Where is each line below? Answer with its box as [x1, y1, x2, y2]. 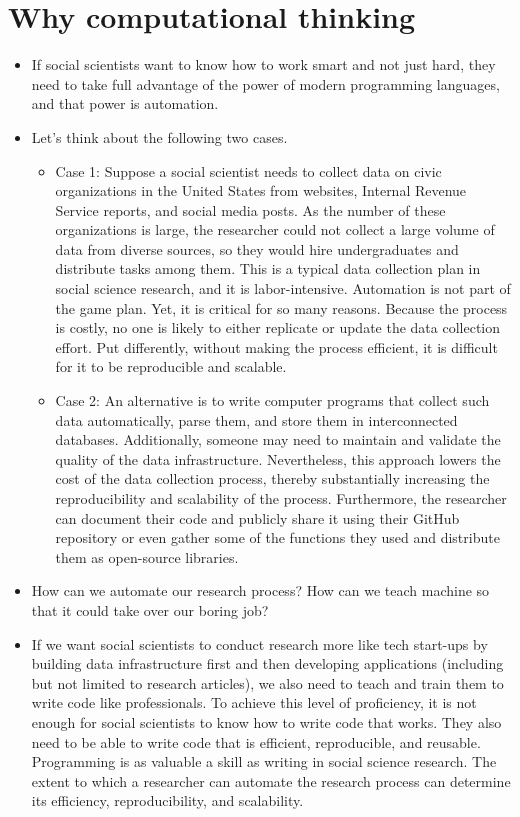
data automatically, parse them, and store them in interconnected [55, 409, 458, 430]
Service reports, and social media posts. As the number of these [55, 199, 446, 220]
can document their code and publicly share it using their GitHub [55, 507, 460, 528]
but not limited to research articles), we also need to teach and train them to [31, 672, 504, 693]
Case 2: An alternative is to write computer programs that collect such [55, 390, 490, 411]
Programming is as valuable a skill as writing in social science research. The [31, 751, 497, 772]
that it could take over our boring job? [31, 599, 269, 620]
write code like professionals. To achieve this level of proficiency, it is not [31, 692, 477, 713]
